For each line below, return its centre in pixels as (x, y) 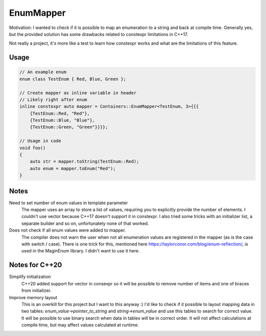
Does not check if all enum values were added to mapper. (67, 230)
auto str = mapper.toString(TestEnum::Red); (84, 162)
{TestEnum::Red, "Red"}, (60, 113)
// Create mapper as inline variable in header (78, 93)
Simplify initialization (30, 277)
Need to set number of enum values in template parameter (68, 203)
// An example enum (43, 72)
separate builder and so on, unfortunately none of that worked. (85, 223)
